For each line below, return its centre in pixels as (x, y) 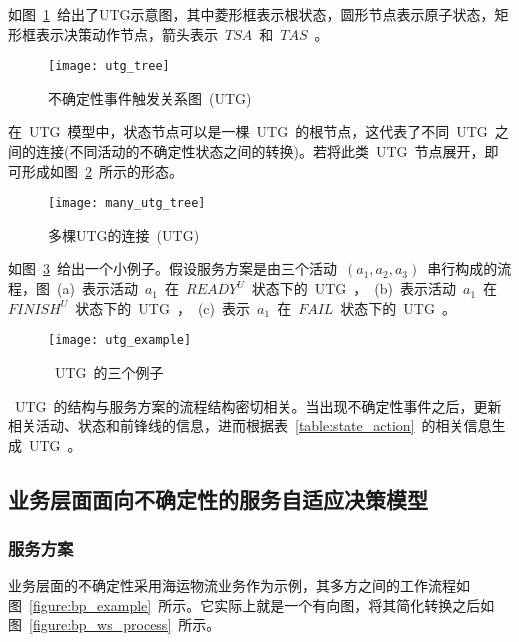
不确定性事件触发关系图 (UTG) (150, 97)
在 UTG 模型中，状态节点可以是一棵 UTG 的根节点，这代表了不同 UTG (248, 131)
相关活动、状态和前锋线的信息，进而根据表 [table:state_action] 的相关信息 (250, 425)
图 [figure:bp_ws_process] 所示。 (114, 624)
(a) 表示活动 (97, 288)
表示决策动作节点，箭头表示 (126, 33)
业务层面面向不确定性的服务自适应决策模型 (218, 498)
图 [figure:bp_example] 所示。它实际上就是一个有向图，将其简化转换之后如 (251, 604)
